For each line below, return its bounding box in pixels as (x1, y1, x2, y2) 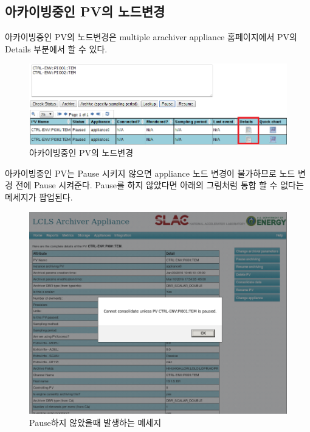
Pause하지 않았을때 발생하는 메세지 (29, 416, 162, 428)
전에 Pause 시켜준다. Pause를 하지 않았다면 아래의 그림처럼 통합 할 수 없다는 (15, 179, 304, 191)
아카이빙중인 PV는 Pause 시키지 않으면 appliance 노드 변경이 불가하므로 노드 (5, 166, 295, 179)
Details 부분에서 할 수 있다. (5, 42, 108, 55)
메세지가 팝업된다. (5, 190, 73, 203)
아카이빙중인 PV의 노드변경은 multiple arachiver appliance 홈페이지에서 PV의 (5, 30, 297, 43)
